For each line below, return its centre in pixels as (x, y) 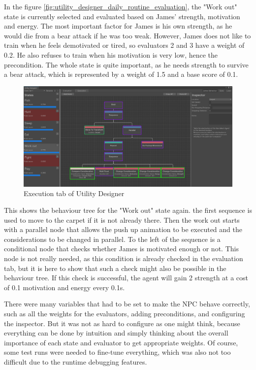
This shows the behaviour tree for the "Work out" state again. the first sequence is (128, 210)
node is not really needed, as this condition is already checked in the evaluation (124, 258)
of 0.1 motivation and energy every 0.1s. (64, 287)
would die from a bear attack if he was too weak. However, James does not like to (128, 35)
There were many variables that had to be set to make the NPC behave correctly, (127, 304)
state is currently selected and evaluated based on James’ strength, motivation (122, 16)
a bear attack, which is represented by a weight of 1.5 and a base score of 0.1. (121, 74)
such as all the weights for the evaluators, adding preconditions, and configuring (125, 313)
